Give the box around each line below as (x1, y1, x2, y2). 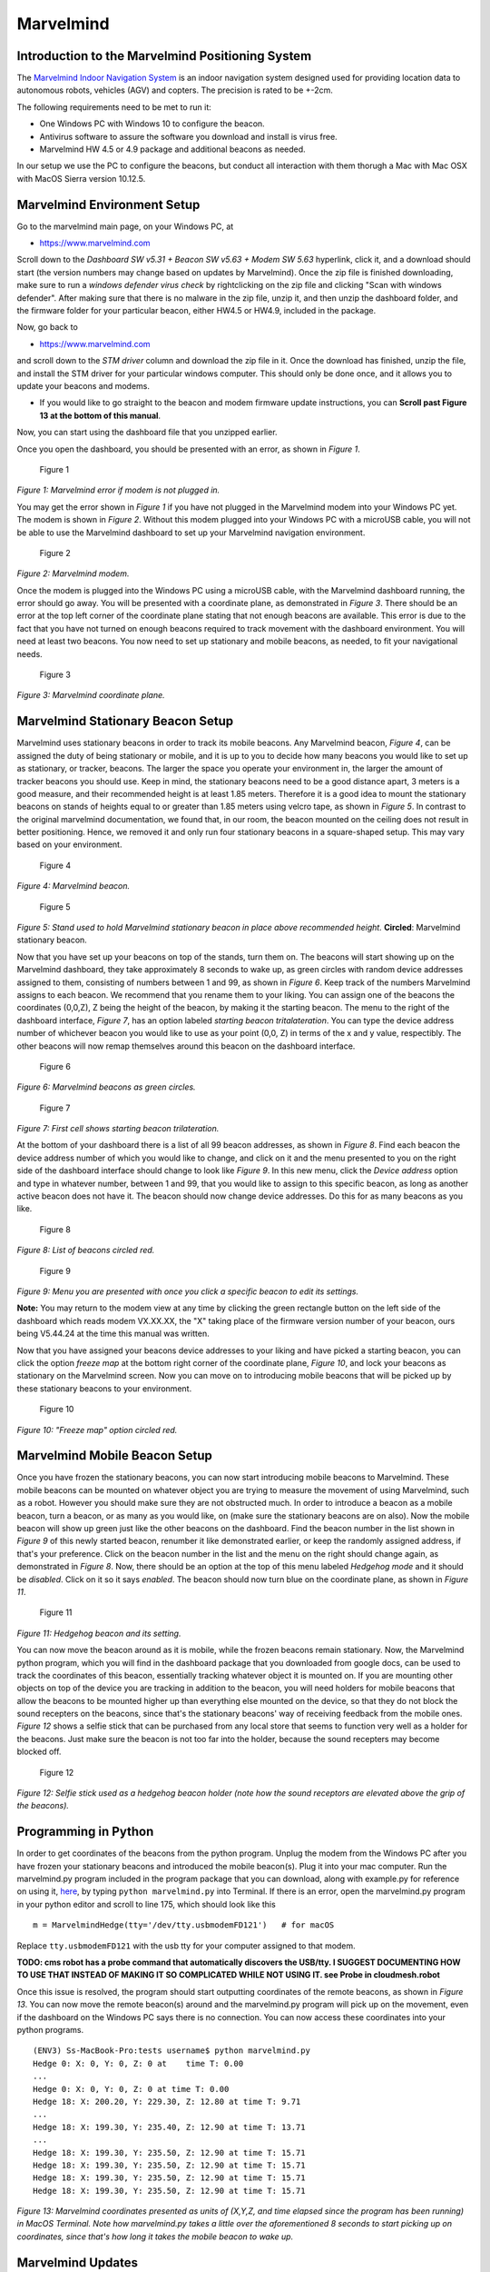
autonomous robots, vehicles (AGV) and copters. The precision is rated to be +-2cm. (16, 85, 333, 95)
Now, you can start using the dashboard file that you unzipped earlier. (16, 427, 278, 438)
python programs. (16, 2025, 84, 2035)
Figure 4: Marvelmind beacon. (16, 881, 131, 892)
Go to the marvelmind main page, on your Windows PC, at (16, 221, 234, 232)
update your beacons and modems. (16, 381, 150, 391)
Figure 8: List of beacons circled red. (16, 1245, 155, 1256)
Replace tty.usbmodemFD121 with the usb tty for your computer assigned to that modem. (16, 1940, 356, 1951)
